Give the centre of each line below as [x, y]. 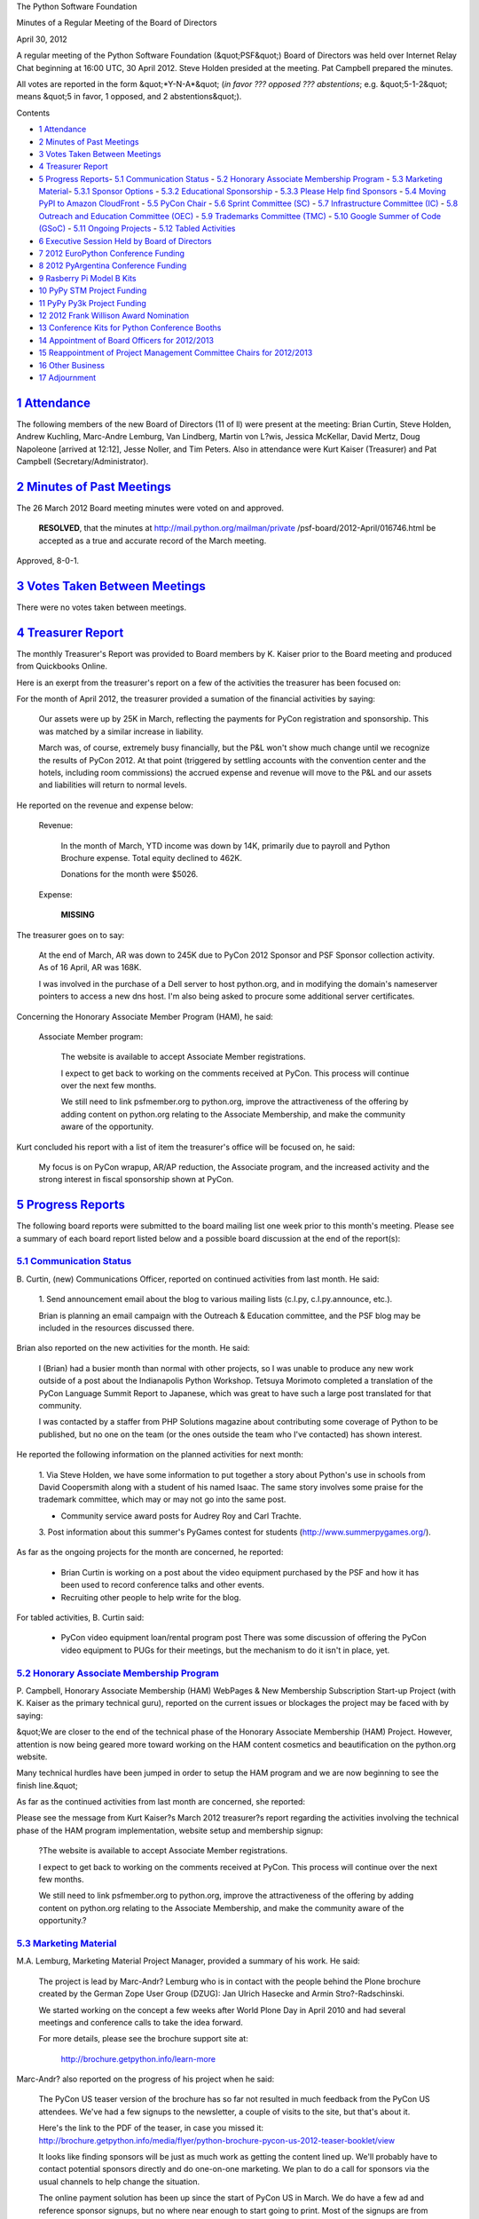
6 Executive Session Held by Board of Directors [125, 241]
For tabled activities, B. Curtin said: [80, 1618]
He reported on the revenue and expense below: [105, 805]
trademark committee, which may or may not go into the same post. [162, 1499]
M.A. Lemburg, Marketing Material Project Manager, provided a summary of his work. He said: [188, 1961]
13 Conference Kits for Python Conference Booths [130, 328]
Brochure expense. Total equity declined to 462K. [152, 857]
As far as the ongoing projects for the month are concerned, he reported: [150, 1552]
